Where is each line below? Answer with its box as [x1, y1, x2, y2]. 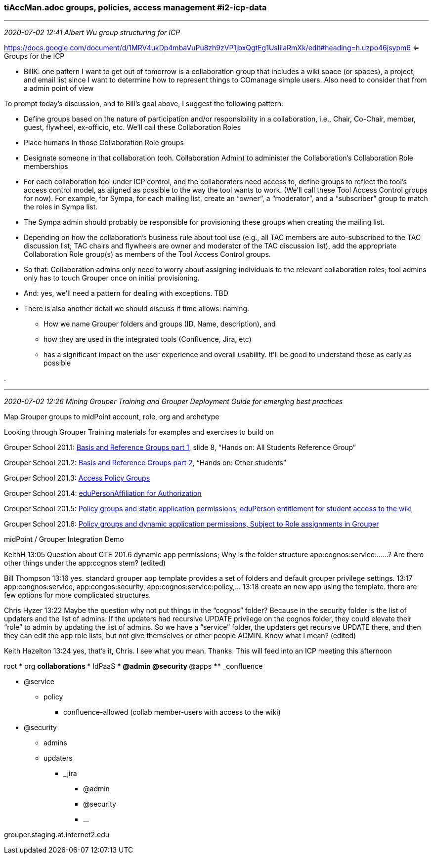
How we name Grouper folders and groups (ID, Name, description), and [43, 320, 276, 328]
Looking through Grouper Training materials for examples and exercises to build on [4, 428, 274, 437]
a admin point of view [24, 84, 94, 93]
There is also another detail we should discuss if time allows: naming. [24, 304, 250, 313]
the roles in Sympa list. [24, 203, 98, 211]
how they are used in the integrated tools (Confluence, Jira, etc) [43, 335, 252, 344]
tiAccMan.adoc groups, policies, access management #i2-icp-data [4, 2, 267, 12]
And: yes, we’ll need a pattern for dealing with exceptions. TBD [24, 289, 228, 298]
